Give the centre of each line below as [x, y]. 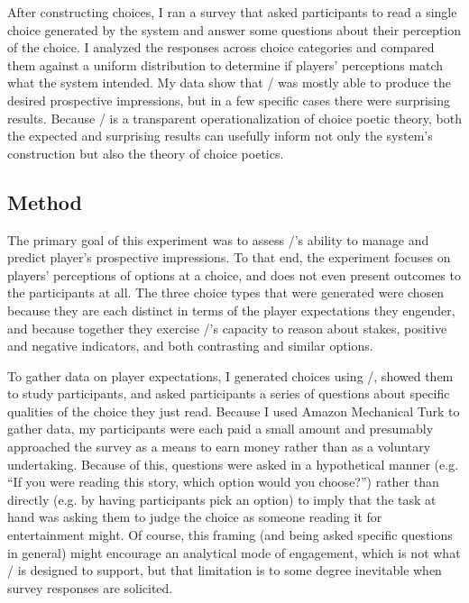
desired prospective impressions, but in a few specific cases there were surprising [229, 100]
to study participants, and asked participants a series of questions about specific [229, 393]
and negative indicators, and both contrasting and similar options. [190, 346]
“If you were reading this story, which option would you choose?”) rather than [223, 482]
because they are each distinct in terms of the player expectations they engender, [231, 310]
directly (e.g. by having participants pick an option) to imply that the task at [222, 499]
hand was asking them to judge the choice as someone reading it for [195, 517]
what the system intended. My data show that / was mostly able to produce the [229, 82]
